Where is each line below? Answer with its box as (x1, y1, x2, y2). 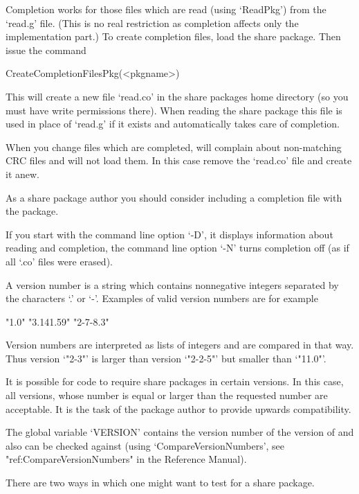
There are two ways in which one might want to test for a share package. (6, 475, 315, 490)
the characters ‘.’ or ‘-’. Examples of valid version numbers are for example (6, 291, 318, 306)
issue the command (6, 42, 86, 57)
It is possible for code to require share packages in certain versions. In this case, (6, 374, 344, 389)
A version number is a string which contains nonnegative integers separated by (6, 277, 339, 292)
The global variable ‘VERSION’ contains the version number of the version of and (6, 425, 354, 439)
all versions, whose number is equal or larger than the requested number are (6, 388, 328, 403)
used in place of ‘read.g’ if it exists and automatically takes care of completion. (6, 116, 340, 131)
